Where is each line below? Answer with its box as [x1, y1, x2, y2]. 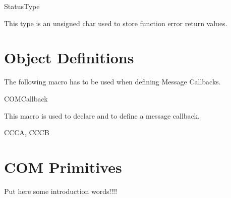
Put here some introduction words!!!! [4, 185, 118, 196]
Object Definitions [4, 47, 134, 68]
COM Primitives [4, 156, 122, 177]
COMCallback [4, 93, 48, 104]
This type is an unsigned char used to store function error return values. [4, 18, 227, 28]
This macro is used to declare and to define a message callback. [4, 110, 200, 121]
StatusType [4, 1, 40, 11]
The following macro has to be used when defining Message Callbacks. [4, 76, 221, 87]
